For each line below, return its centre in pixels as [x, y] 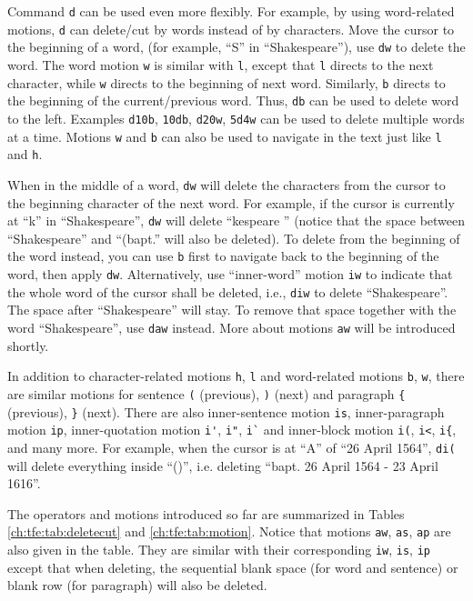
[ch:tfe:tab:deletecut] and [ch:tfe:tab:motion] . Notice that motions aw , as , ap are [229, 531]
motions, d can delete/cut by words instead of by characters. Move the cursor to [231, 29]
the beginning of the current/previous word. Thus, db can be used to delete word [233, 100]
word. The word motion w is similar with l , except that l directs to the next [221, 64]
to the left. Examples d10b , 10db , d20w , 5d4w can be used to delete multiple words [236, 118]
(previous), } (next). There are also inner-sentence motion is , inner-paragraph [226, 411]
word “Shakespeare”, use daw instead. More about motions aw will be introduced [231, 327]
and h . [25, 154]
